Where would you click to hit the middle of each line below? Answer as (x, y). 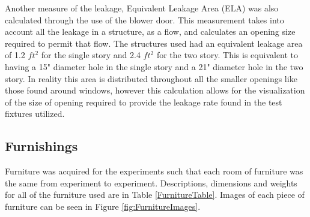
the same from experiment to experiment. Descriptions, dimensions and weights (151, 183)
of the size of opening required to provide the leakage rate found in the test (144, 102)
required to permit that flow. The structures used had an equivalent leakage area (154, 43)
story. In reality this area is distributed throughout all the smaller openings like (151, 78)
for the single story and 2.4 (91, 55)
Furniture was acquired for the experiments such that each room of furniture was (154, 171)
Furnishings (41, 146)
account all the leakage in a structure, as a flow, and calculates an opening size (150, 31)
